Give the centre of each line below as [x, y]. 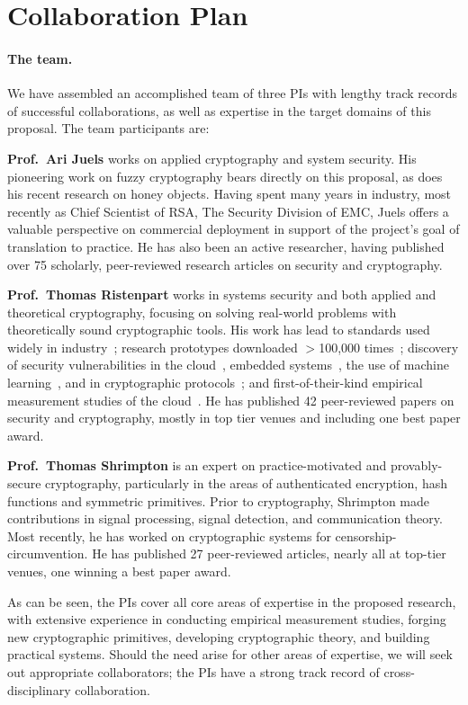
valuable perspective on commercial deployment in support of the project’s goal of [234, 229]
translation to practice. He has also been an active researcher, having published [226, 246]
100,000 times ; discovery [389, 347]
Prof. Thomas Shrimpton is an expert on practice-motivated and [197, 465]
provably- [416, 465]
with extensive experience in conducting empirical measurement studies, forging [227, 619]
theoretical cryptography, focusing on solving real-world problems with [202, 312]
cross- [399, 671]
